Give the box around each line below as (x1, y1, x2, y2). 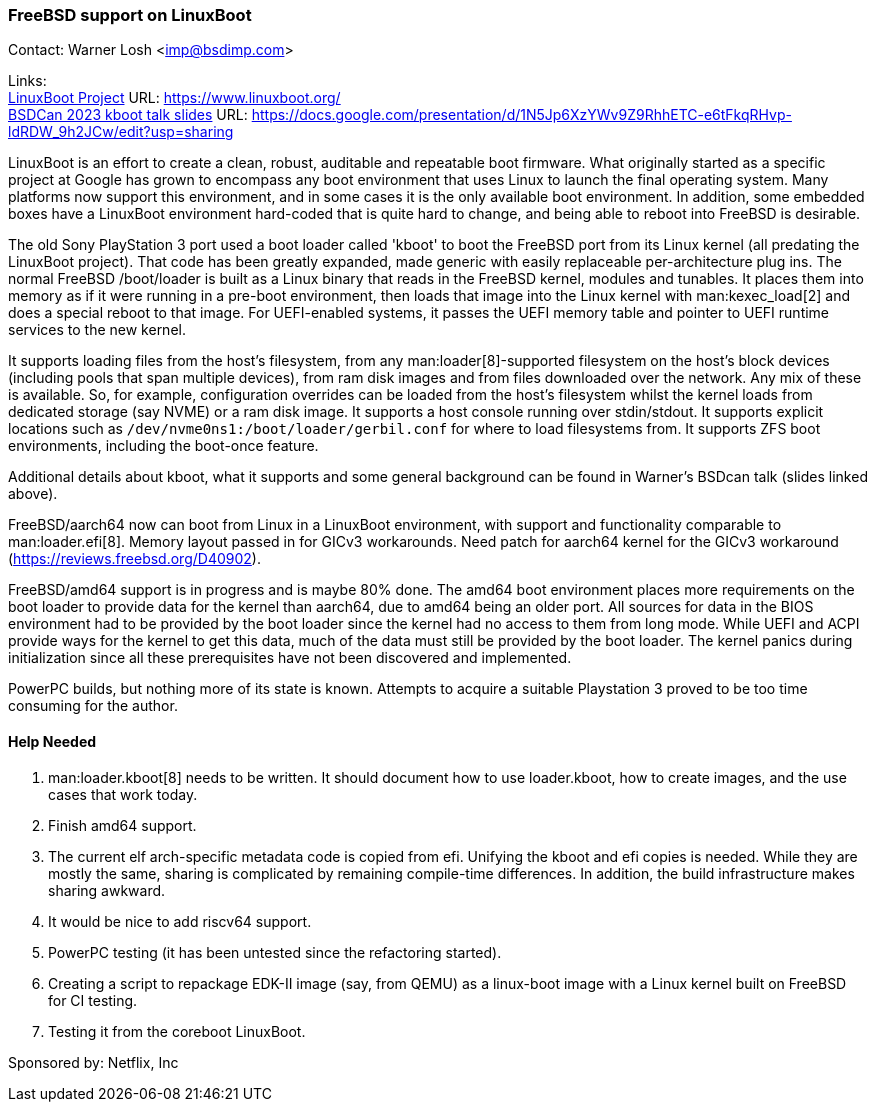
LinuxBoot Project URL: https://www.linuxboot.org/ (8, 89, 341, 107)
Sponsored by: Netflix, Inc (8, 1053, 179, 1071)
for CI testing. (48, 991, 138, 1009)
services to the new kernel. (8, 321, 186, 339)
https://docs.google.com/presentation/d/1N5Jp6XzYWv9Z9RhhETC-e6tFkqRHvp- (251, 106, 792, 124)
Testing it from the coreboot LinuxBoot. (48, 1022, 306, 1040)
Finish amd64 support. (48, 816, 197, 834)
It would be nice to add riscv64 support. (48, 912, 312, 930)
